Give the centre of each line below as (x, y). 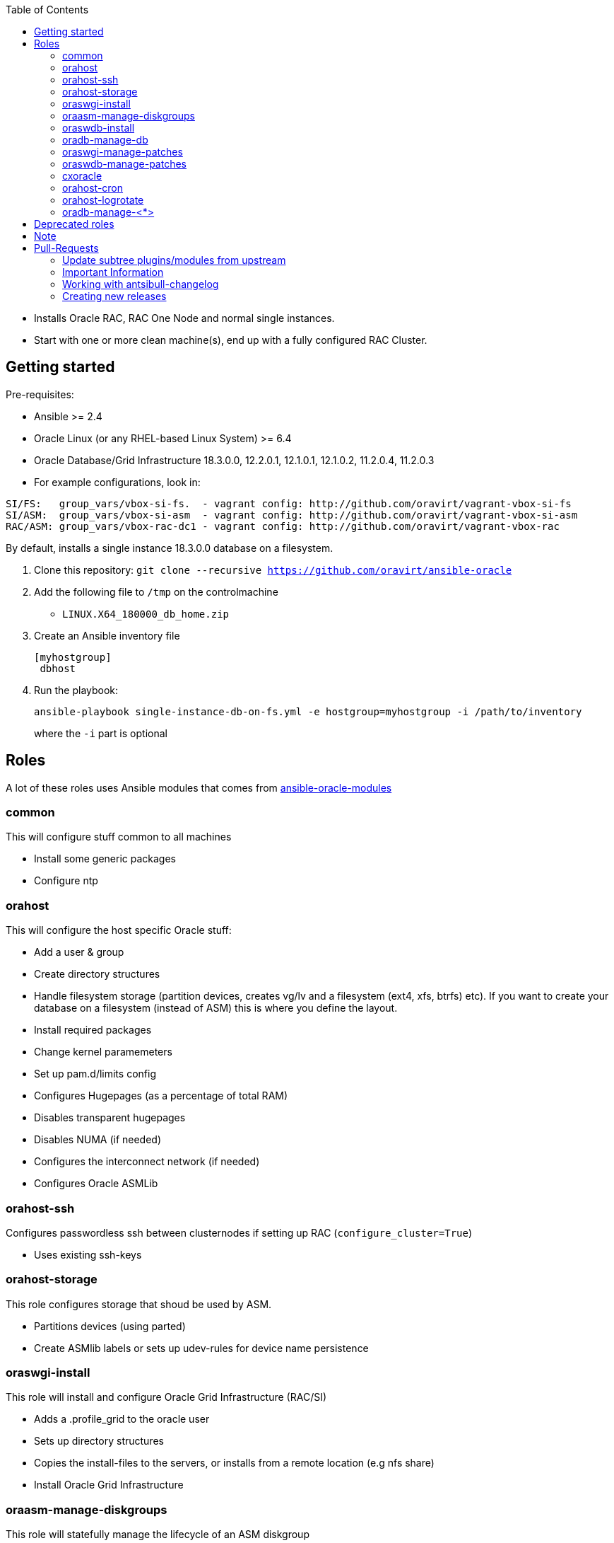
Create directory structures (97, 974)
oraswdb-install (99, 128)
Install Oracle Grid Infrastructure (109, 1485)
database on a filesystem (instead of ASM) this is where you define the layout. (216, 1008)
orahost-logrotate (103, 200)
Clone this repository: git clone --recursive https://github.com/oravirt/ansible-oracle (273, 570)
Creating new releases (114, 296)
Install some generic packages (105, 859)
